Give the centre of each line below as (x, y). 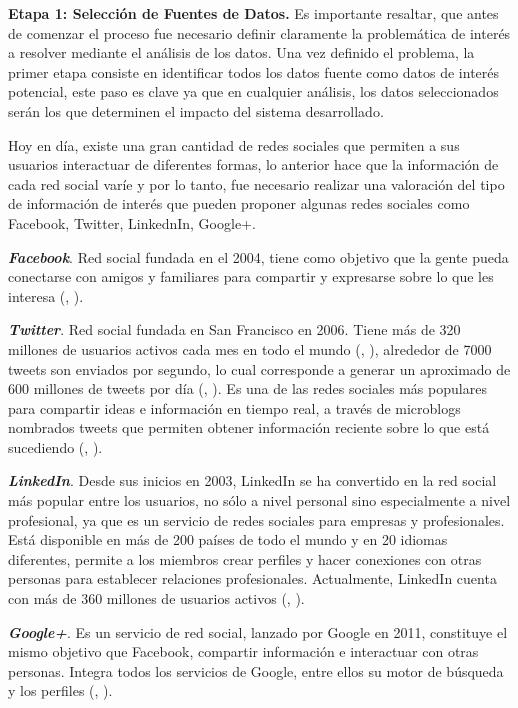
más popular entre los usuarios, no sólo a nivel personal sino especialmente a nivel (259, 500)
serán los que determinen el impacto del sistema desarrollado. (196, 110)
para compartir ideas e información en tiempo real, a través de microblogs (234, 407)
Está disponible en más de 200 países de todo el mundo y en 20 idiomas (228, 539)
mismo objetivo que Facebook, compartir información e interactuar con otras (243, 651)
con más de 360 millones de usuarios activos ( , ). (156, 598)
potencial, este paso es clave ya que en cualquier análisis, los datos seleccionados (253, 91)
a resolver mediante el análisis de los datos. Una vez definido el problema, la (241, 52)
